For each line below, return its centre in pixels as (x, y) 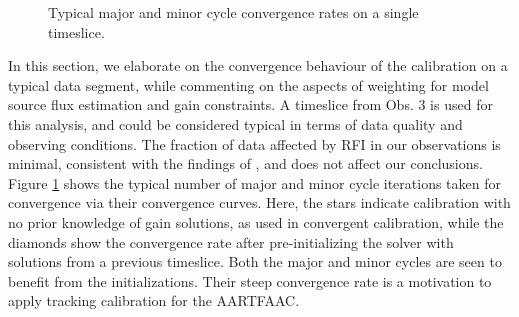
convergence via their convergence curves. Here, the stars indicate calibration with (259, 202)
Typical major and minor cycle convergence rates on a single (233, 12)
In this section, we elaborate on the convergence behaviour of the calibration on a (258, 65)
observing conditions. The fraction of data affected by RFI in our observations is (254, 143)
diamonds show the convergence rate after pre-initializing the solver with (231, 241)
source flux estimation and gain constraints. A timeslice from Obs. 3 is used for (250, 104)
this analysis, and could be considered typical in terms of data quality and (235, 123)
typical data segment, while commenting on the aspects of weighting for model (248, 84)
